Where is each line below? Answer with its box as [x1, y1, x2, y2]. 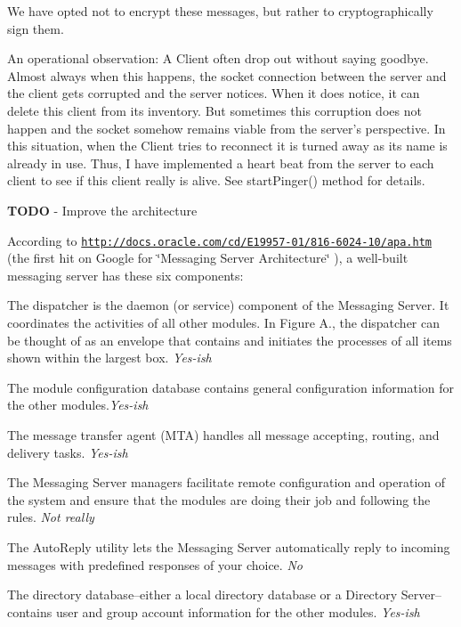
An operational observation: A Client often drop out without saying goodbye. [7, 49, 429, 68]
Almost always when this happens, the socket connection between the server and [7, 66, 447, 85]
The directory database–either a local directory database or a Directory [7, 585, 398, 604]
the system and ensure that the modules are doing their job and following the [7, 490, 431, 509]
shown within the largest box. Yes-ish [7, 348, 212, 367]
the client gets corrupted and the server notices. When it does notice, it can [7, 84, 420, 102]
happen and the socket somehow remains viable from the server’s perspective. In [7, 118, 446, 137]
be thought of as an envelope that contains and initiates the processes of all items [7, 330, 452, 349]
